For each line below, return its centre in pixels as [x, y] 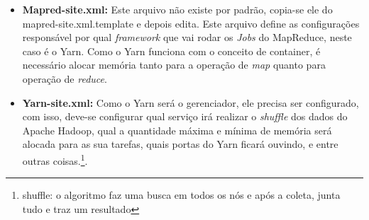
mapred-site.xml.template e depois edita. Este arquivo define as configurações [191, 23]
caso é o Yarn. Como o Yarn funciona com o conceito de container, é [171, 51]
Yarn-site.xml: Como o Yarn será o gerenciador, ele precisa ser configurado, [191, 102]
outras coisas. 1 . [55, 159]
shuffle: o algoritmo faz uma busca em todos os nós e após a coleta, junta [181, 195]
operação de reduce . [65, 78]
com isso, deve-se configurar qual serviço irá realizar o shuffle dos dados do [185, 116]
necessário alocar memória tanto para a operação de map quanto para [174, 65]
